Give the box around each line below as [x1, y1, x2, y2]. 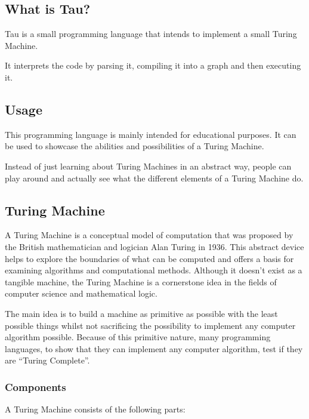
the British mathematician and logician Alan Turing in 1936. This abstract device [5, 240, 304, 252]
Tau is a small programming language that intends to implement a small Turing [5, 27, 297, 40]
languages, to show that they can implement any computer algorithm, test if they [5, 342, 303, 355]
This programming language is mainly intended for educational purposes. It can [5, 128, 296, 140]
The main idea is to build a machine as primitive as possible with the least [5, 307, 278, 319]
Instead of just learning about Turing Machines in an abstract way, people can [5, 159, 292, 172]
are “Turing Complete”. [5, 354, 90, 366]
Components [5, 379, 66, 394]
